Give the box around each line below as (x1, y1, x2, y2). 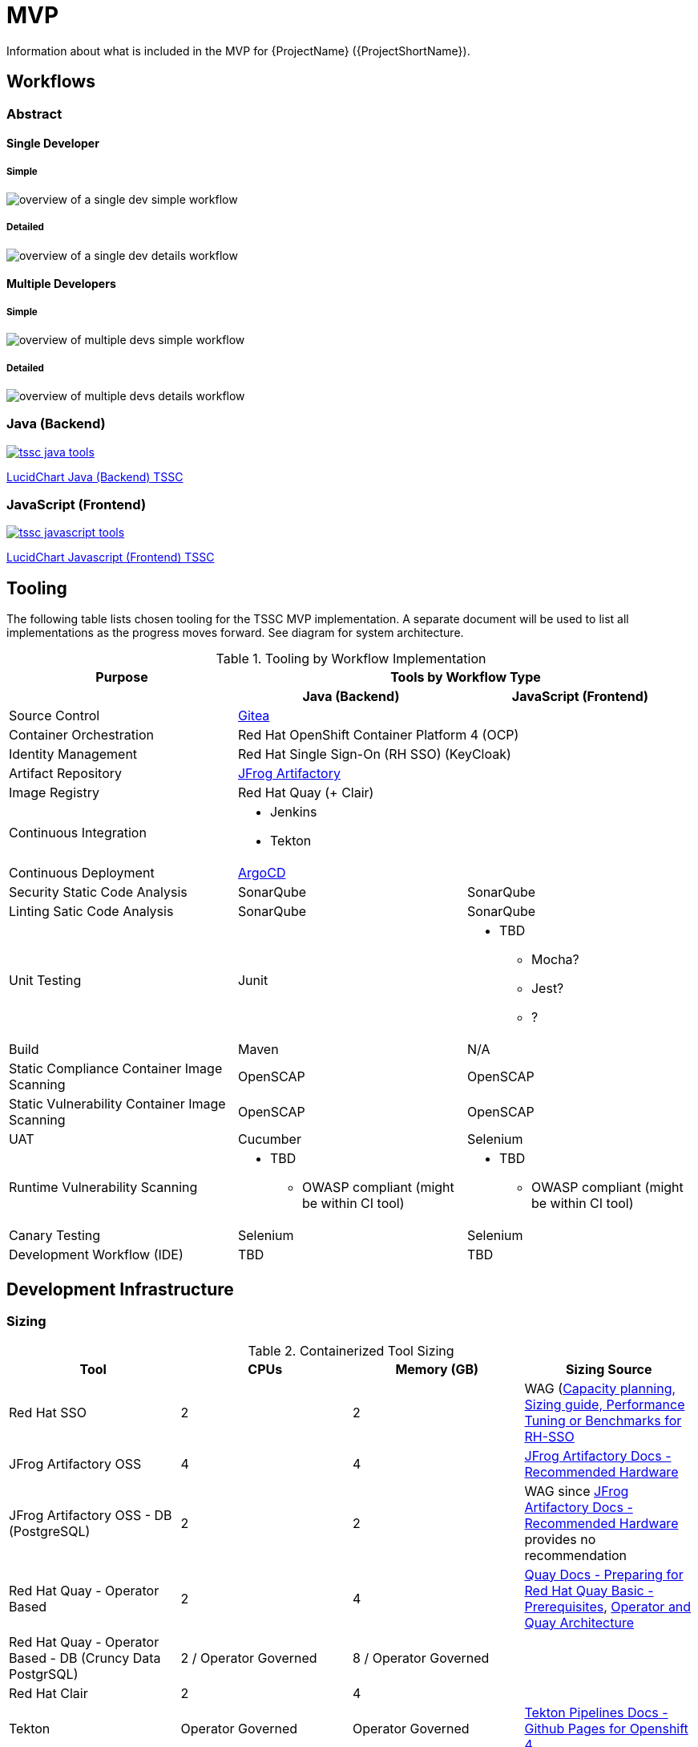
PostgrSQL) (9, 1665, 79, 1682)
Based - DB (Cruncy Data (9, 1649, 161, 1666)
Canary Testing (9, 1227, 101, 1244)
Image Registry (9, 784, 99, 801)
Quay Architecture (524, 1614, 635, 1631)
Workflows (6, 71, 95, 92)
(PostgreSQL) (9, 1522, 91, 1539)
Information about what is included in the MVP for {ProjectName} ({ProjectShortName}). (6, 43, 470, 58)
